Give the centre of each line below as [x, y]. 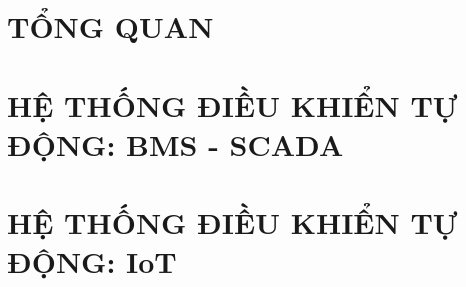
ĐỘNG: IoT [92, 261]
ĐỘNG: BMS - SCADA [175, 143]
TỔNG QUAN [110, 26]
